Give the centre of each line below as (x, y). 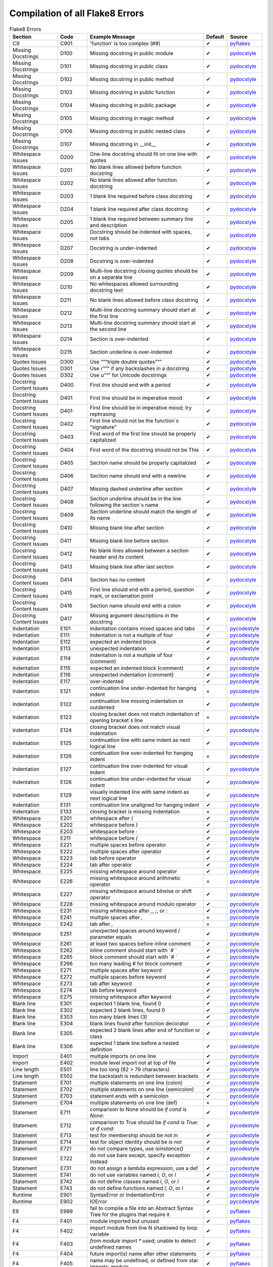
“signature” (103, 427)
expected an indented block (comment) (137, 668)
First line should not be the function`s (134, 421)
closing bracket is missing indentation (135, 811)
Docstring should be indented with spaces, (141, 232)
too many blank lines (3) (119, 1017)
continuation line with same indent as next (140, 740)
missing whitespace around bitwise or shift (141, 891)
